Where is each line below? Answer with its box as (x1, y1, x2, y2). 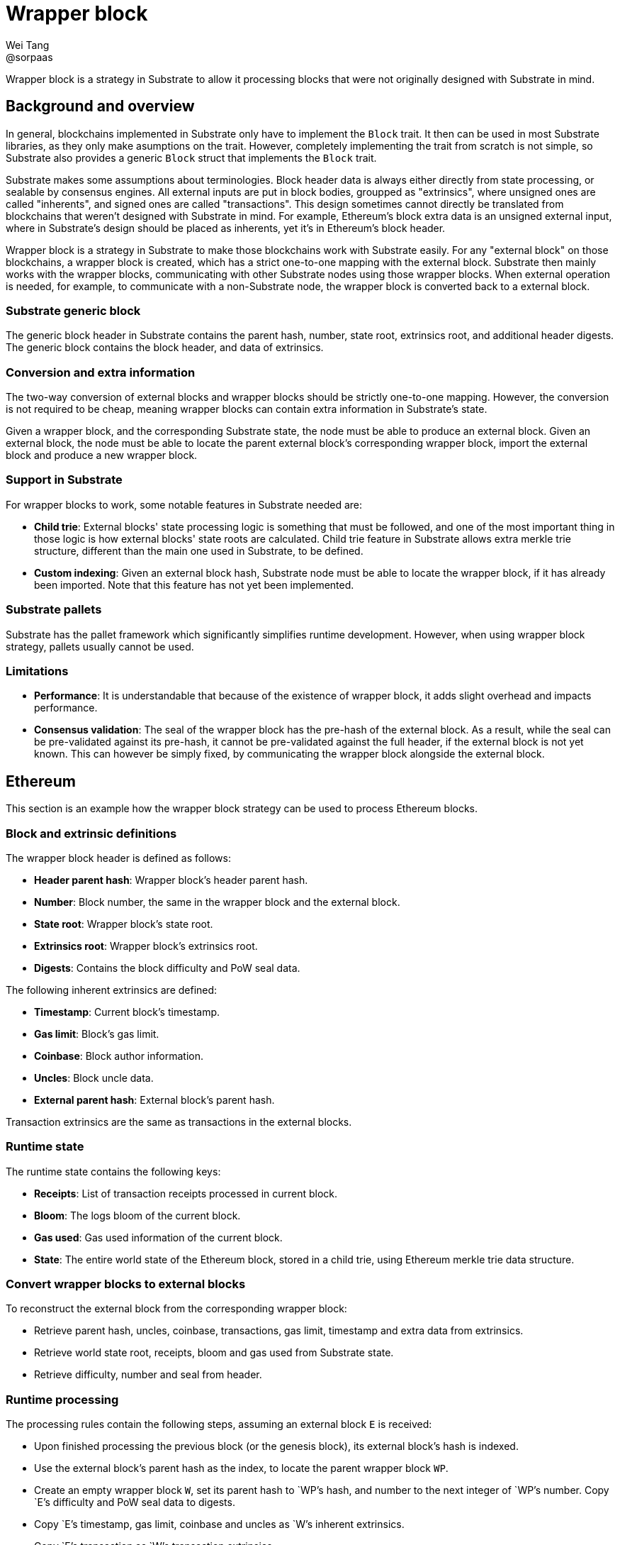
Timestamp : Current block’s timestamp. (34, 1005, 220, 1018)
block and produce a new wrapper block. (6, 449, 198, 462)
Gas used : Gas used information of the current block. (34, 1231, 283, 1244)
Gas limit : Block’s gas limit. (34, 1027, 159, 1040)
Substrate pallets (6, 602, 102, 617)
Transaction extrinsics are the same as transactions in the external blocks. (6, 1115, 352, 1128)
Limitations (6, 663, 69, 678)
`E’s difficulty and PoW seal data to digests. (34, 1496, 235, 1509)
